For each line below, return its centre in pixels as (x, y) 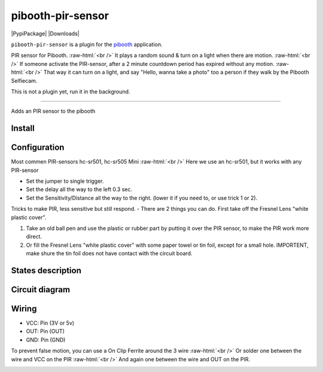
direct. (34, 237)
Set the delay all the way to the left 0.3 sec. (79, 189)
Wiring (24, 309)
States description (46, 270)
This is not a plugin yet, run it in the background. (71, 91)
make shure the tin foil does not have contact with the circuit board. (109, 253)
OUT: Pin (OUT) (45, 331)
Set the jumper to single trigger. (65, 181)
